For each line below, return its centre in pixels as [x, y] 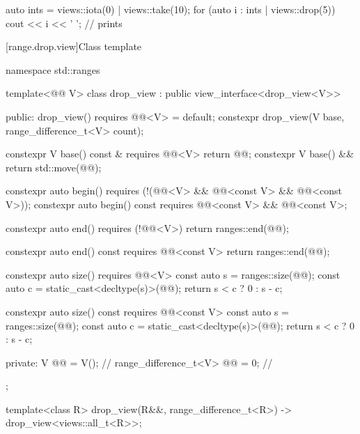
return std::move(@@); [54, 167]
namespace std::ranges [53, 69]
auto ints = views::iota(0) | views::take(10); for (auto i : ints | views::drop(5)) [171, 9]
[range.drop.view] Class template [74, 46]
